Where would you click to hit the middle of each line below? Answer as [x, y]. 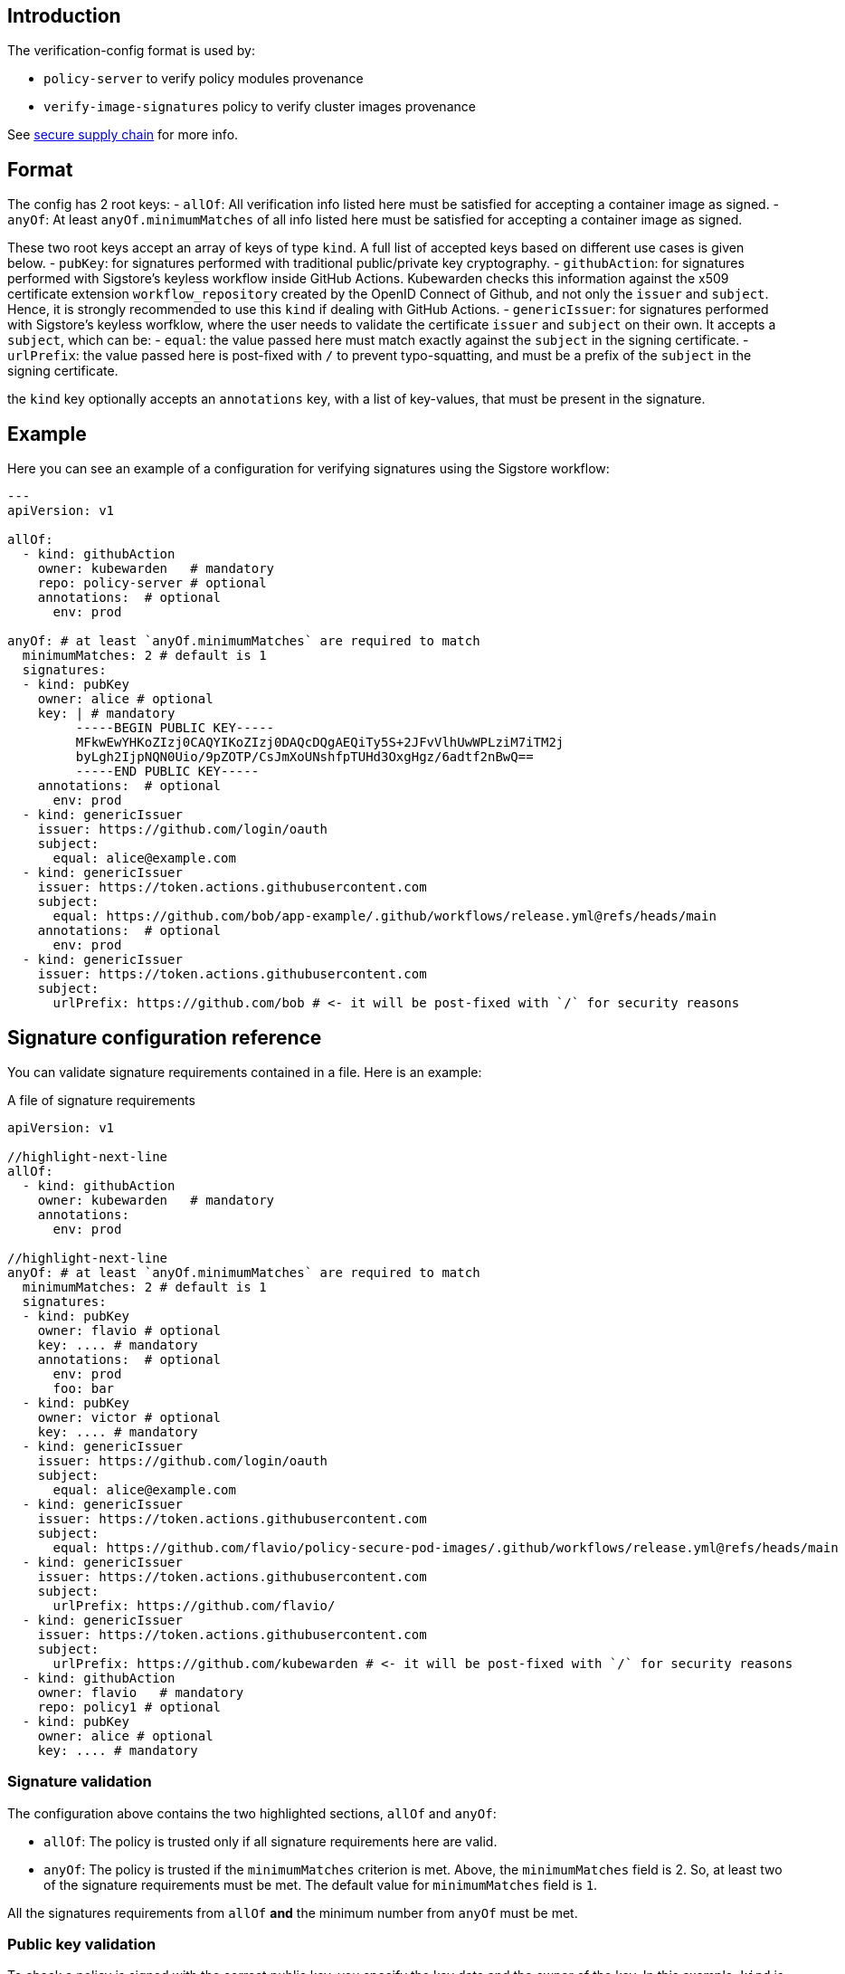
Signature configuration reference [165, 1037]
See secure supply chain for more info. [123, 135]
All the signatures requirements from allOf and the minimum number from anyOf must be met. [293, 1912]
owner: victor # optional [129, 1417]
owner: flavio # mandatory [141, 1692]
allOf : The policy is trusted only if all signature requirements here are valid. [271, 1841]
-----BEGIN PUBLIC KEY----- [175, 728]
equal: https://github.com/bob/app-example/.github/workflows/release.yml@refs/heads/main [385, 916]
